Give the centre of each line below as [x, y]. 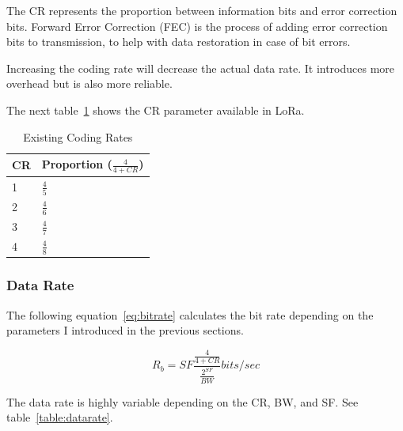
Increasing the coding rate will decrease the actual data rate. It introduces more [201, 68]
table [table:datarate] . [60, 417]
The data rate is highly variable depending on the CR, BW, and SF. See [182, 401]
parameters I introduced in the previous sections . [125, 330]
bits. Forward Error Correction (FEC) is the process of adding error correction [197, 26]
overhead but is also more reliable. [89, 83]
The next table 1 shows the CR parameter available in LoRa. [156, 110]
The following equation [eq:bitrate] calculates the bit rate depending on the [190, 314]
